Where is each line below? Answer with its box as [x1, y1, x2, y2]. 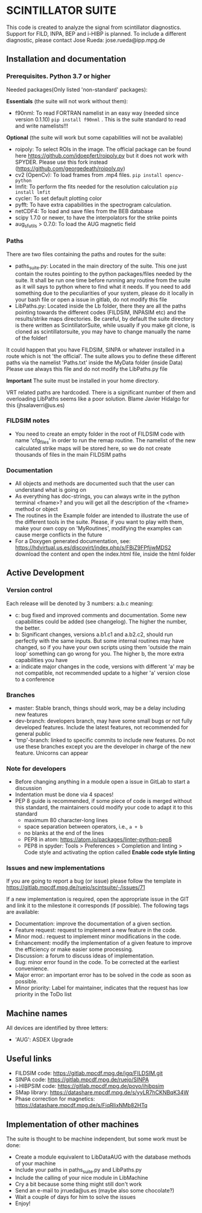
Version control [6, 586, 52, 594]
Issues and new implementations [6, 864, 106, 872]
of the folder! [14, 334, 48, 341]
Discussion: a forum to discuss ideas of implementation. [14, 952, 155, 959]
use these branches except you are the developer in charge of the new [14, 742, 191, 750]
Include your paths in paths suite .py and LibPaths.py [14, 1166, 142, 1175]
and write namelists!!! [14, 122, 68, 129]
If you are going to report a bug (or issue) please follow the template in [6, 877, 182, 885]
